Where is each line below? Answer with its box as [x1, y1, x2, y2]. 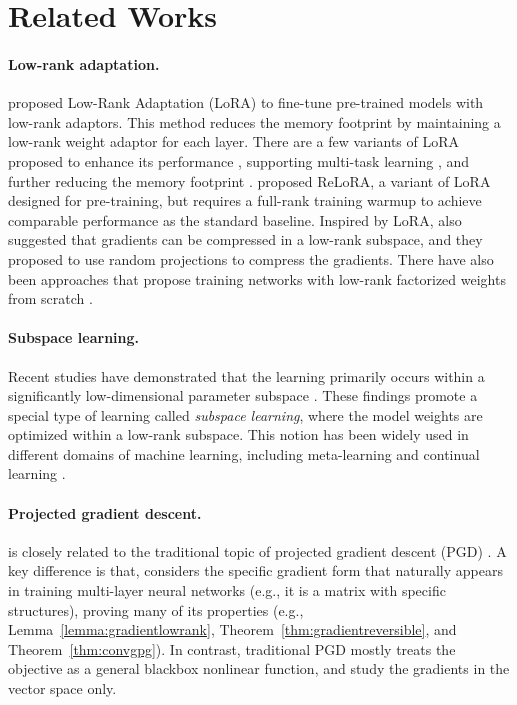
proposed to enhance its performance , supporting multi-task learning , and [8, 150, 469, 171]
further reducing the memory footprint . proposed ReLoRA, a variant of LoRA [8, 170, 491, 191]
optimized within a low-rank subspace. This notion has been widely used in [8, 424, 469, 445]
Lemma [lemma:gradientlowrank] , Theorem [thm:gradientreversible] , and [8, 619, 457, 640]
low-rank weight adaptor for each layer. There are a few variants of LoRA [8, 131, 460, 152]
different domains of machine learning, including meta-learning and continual [8, 443, 480, 464]
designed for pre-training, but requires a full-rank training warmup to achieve [8, 190, 482, 211]
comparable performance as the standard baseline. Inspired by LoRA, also [8, 209, 462, 230]
